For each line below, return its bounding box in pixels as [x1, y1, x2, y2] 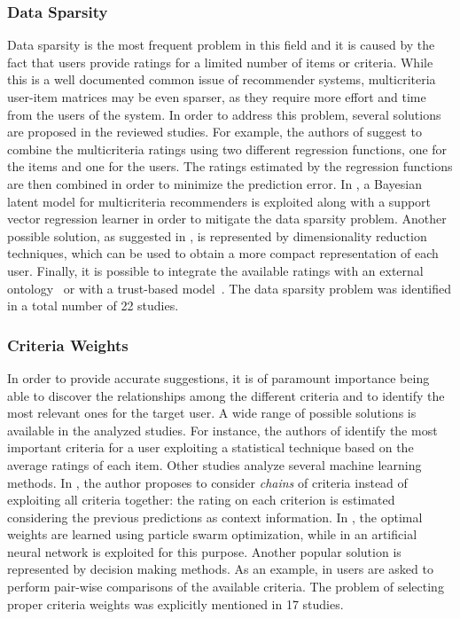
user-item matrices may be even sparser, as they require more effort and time [7, 88, 426, 106]
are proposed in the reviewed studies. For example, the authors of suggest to [7, 122, 422, 141]
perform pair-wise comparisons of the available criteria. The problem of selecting [7, 577, 444, 596]
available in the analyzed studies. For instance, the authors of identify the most [7, 420, 438, 439]
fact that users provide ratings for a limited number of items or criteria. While [7, 52, 433, 71]
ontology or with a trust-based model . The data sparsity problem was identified [7, 278, 452, 297]
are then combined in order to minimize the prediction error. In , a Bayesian [7, 174, 422, 192]
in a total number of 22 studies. [7, 296, 179, 315]
